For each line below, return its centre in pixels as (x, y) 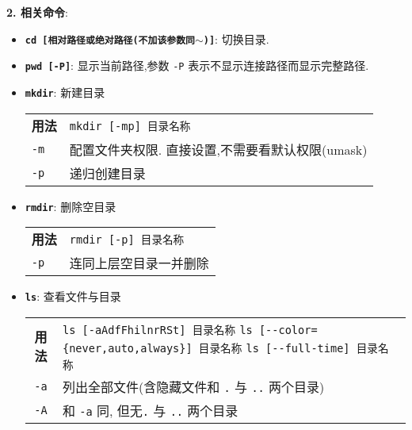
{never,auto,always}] (127, 348)
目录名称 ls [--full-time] (274, 348)
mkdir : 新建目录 (65, 92)
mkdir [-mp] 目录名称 (130, 126)
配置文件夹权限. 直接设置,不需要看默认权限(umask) (218, 149)
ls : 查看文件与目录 (73, 296)
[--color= (288, 330)
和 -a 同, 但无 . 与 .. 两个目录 (150, 410)
